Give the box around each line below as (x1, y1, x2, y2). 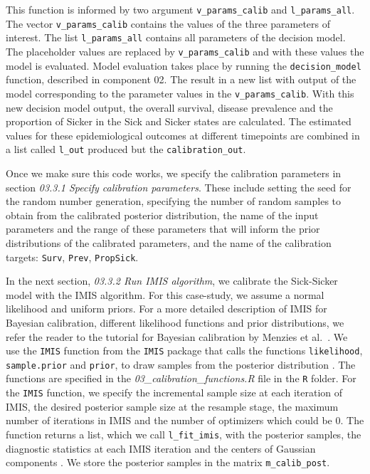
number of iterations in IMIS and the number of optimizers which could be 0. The (6, 413, 364, 428)
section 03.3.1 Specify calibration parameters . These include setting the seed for (6, 179, 351, 194)
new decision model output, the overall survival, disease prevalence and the (6, 100, 333, 115)
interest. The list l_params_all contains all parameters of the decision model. (6, 30, 346, 45)
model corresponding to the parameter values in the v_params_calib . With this (6, 85, 354, 100)
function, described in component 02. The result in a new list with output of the (6, 72, 356, 87)
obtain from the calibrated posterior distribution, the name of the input (6, 207, 319, 222)
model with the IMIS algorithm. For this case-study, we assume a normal (6, 287, 324, 302)
